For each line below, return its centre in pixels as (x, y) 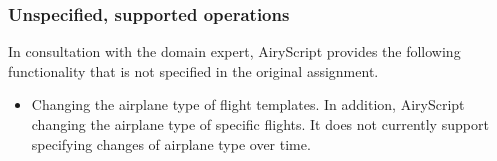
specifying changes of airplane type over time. (171, 143)
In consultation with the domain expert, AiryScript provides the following (234, 51)
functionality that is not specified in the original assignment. (193, 70)
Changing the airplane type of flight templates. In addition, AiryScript (248, 104)
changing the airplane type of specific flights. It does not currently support (260, 124)
